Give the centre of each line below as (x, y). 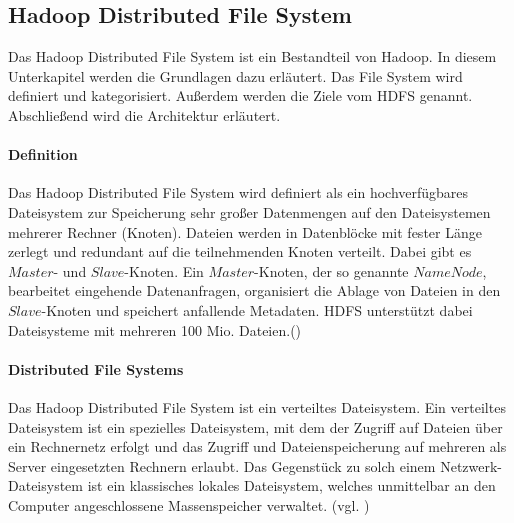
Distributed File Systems (96, 368)
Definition (43, 154)
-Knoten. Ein (164, 270)
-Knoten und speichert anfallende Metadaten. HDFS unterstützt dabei (257, 309)
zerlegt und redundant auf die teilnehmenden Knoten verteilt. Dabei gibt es (240, 251)
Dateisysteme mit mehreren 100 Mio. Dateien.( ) (155, 329)
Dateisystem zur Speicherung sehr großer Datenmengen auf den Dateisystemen (249, 211)
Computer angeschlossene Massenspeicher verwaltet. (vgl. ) (189, 504)
